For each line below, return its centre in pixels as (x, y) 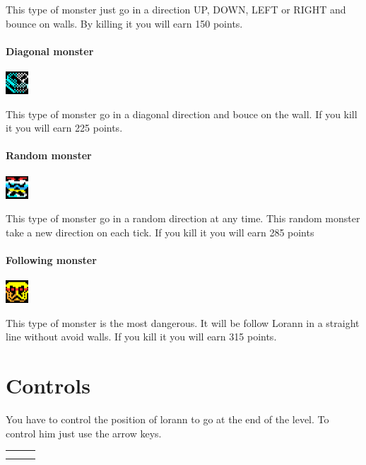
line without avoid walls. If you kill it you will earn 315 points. (141, 337)
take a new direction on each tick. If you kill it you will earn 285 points (160, 232)
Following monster (51, 259)
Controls (48, 385)
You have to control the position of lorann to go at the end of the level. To (167, 419)
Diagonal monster (50, 51)
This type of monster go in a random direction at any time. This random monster (183, 218)
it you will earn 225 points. (64, 128)
